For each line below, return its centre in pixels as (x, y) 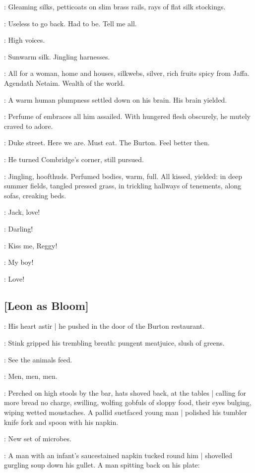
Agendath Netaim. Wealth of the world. (64, 83)
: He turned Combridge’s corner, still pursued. (74, 159)
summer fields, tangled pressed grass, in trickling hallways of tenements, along (123, 186)
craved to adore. (29, 126)
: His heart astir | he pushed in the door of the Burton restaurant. (104, 326)
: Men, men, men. (31, 376)
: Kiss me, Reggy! (31, 245)
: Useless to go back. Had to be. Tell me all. (70, 23)
